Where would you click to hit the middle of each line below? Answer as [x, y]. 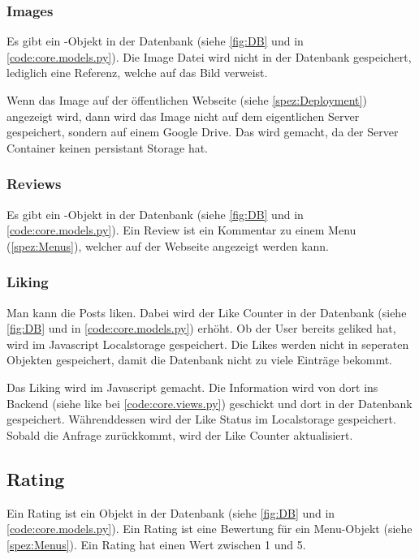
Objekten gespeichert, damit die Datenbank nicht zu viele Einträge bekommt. [199, 360]
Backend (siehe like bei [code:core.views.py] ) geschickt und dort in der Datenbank [209, 403]
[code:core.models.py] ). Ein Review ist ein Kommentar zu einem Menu [181, 230]
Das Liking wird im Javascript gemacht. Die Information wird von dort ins [192, 387]
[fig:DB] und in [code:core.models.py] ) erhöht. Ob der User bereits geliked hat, [201, 328]
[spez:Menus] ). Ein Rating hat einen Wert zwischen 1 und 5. [156, 544]
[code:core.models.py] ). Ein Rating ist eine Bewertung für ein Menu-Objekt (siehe [209, 529]
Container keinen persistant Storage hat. [108, 147]
